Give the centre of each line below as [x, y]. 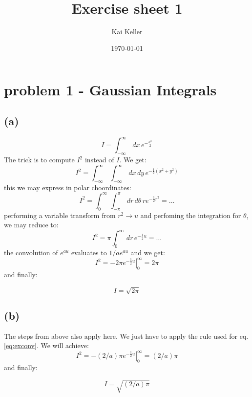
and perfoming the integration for [191, 215]
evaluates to [89, 253]
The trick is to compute [39, 159]
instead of [99, 159]
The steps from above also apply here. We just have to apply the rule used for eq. [126, 336]
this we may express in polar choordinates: [68, 187]
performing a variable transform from [60, 215]
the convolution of [31, 253]
